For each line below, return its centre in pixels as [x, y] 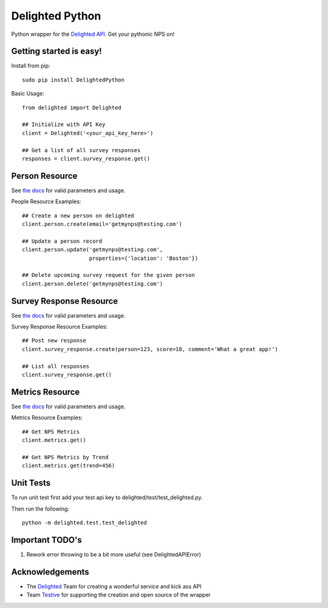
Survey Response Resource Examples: [60, 327]
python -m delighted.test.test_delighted [84, 522]
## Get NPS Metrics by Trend [65, 457]
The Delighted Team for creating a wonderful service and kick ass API [114, 586]
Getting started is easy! [57, 51]
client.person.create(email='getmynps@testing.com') [102, 224]
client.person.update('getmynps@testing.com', [93, 250]
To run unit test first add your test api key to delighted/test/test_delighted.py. [107, 498]
